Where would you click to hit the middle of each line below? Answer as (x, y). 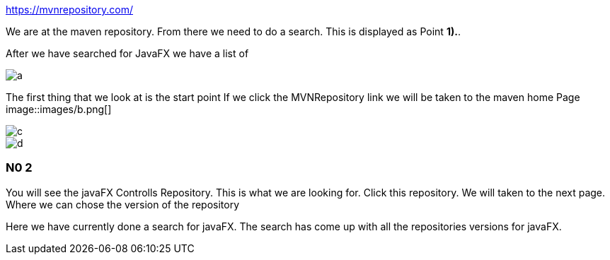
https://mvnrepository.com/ (69, 10)
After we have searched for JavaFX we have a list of (127, 53)
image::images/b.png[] (59, 109)
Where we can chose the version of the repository (123, 204)
